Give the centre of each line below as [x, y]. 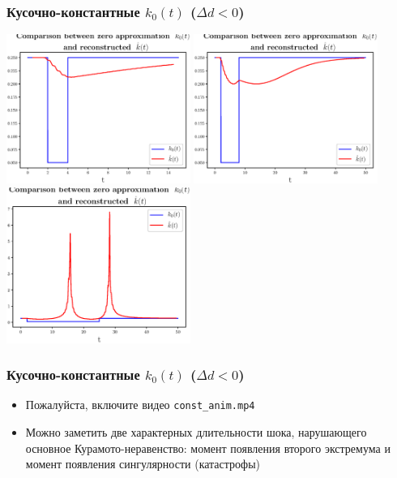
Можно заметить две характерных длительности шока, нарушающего [196, 432]
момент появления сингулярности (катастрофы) [143, 464]
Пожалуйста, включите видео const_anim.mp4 [140, 405]
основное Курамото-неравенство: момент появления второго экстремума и [208, 448]
